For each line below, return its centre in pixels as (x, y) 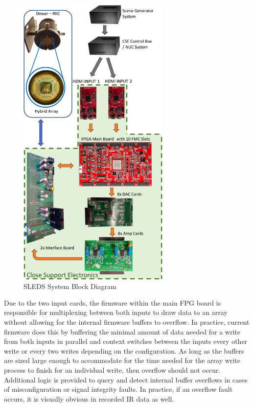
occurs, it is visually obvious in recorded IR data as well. (89, 398)
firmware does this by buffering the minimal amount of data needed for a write (122, 331)
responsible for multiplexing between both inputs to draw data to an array (116, 312)
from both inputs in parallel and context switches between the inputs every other (126, 341)
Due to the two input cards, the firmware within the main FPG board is (113, 302)
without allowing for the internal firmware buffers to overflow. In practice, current (127, 322)
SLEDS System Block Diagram (70, 286)
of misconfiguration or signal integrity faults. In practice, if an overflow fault (118, 389)
